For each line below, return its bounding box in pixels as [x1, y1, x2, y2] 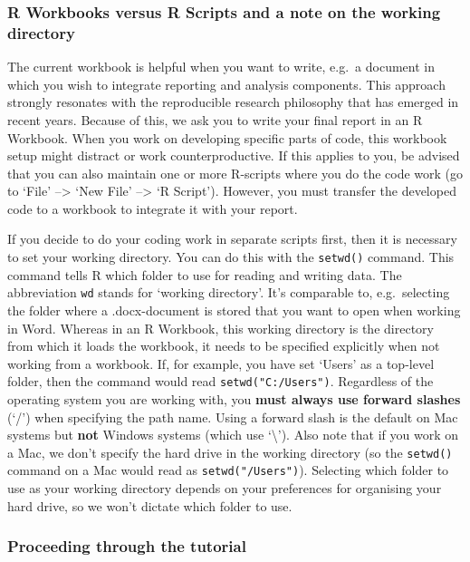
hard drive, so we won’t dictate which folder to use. [7, 496, 293, 515]
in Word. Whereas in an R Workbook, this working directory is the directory [7, 318, 434, 337]
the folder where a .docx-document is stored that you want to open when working [7, 300, 461, 319]
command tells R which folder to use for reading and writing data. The [7, 265, 402, 284]
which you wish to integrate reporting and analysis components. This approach [7, 74, 446, 93]
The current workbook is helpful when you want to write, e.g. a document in [7, 57, 435, 76]
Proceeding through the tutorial [7, 535, 246, 557]
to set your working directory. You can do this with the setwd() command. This [7, 247, 455, 266]
